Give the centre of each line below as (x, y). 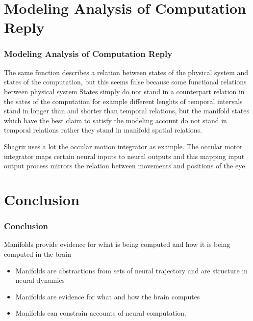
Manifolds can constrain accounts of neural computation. (101, 313)
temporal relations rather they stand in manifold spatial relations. (103, 130)
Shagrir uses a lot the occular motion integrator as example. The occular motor (123, 146)
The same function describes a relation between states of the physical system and (126, 72)
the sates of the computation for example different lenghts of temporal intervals (123, 101)
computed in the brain (38, 254)
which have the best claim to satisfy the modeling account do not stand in (115, 120)
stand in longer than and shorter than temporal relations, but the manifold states (126, 111)
